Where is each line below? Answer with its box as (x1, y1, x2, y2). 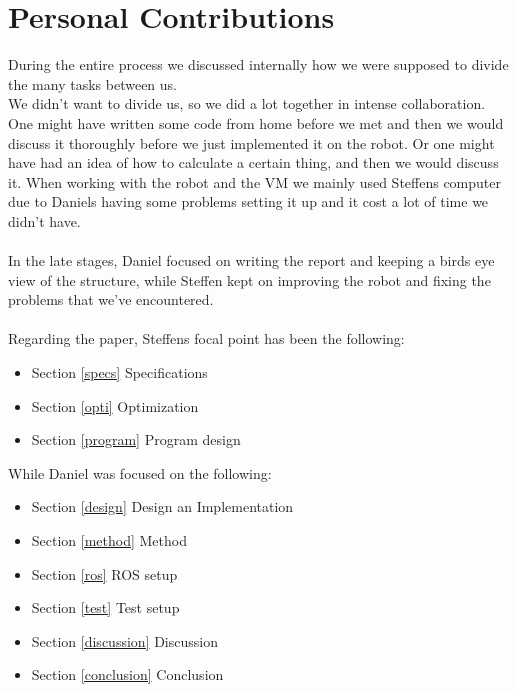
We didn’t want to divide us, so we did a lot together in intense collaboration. (8, 93, 486, 114)
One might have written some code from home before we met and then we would (8, 112, 504, 133)
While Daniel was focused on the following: (8, 462, 272, 483)
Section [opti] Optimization (31, 395, 199, 416)
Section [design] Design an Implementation (31, 496, 294, 517)
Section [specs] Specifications (31, 362, 208, 383)
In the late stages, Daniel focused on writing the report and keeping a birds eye (8, 250, 495, 271)
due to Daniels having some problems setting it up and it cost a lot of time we (8, 191, 489, 212)
